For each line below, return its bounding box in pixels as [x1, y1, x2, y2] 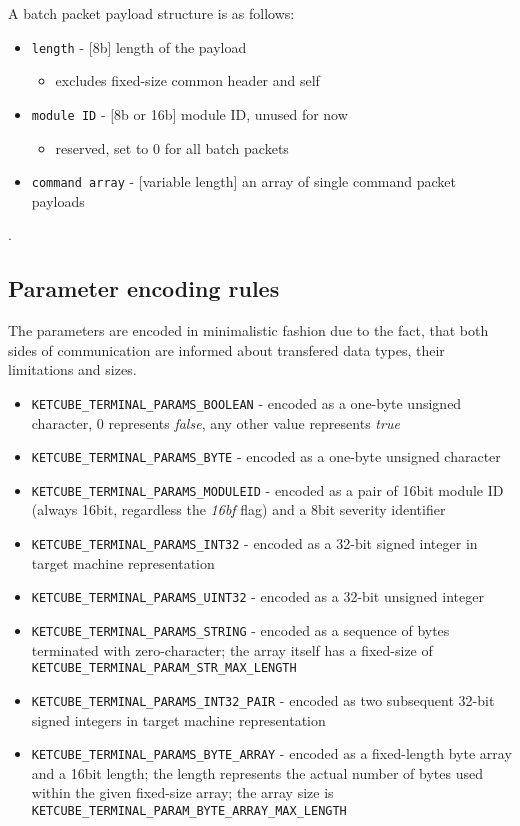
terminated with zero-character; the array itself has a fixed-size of [31, 639, 433, 660]
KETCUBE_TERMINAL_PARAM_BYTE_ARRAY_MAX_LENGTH [31, 803, 347, 818]
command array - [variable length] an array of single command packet [31, 171, 457, 192]
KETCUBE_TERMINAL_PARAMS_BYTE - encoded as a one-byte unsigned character [31, 446, 501, 467]
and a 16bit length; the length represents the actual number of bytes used [31, 762, 483, 783]
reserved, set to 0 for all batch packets [55, 137, 289, 158]
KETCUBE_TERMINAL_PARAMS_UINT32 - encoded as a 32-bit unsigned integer [31, 586, 484, 607]
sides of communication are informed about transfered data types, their [8, 339, 445, 360]
